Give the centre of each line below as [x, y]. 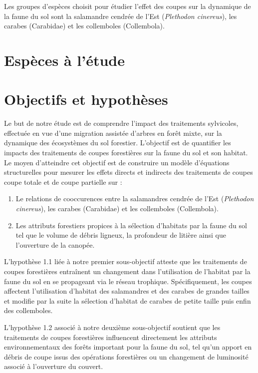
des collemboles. [28, 310]
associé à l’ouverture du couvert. [54, 366]
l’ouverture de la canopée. [55, 244]
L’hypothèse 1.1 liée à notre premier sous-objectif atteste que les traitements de [126, 261]
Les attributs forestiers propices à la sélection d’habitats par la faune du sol [131, 225]
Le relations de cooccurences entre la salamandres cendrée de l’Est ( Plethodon [135, 198]
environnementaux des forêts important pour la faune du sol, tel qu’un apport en [128, 347]
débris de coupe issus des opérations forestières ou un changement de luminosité [126, 356]
